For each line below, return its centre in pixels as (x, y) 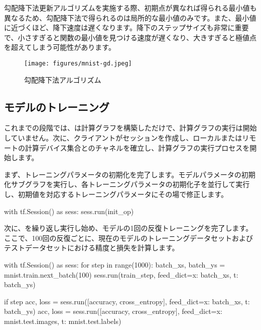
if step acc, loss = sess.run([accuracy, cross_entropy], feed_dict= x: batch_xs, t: (127, 301)
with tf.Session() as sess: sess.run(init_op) (69, 211)
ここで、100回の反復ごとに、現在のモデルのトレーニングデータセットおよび (129, 238)
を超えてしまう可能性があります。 (60, 47)
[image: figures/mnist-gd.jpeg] (78, 63)
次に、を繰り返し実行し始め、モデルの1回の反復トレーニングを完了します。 (128, 228)
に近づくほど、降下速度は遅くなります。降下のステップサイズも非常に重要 (126, 27)
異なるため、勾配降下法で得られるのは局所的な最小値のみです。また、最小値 (130, 17)
